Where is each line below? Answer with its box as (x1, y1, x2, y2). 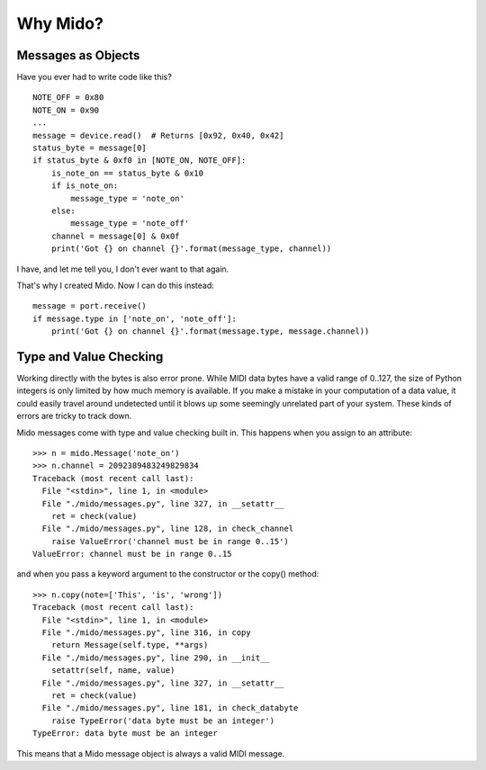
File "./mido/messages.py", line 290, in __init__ (41, 652, 270, 663)
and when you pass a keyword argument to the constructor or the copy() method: (16, 569, 319, 579)
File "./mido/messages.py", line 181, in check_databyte (41, 703, 299, 713)
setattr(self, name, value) (50, 666, 175, 676)
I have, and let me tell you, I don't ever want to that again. (16, 264, 229, 274)
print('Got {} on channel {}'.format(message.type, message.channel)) (50, 327, 370, 336)
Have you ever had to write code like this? (16, 72, 173, 83)
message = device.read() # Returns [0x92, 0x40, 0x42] (32, 130, 284, 140)
